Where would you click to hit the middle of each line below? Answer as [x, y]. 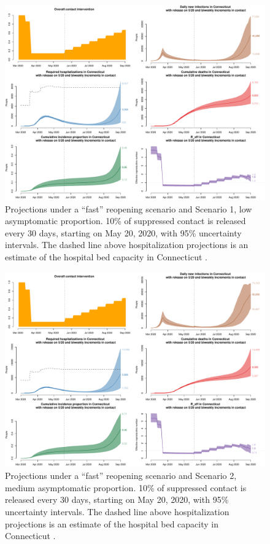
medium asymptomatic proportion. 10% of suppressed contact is [126, 487]
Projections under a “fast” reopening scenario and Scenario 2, [121, 476]
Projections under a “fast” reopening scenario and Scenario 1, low [129, 208]
